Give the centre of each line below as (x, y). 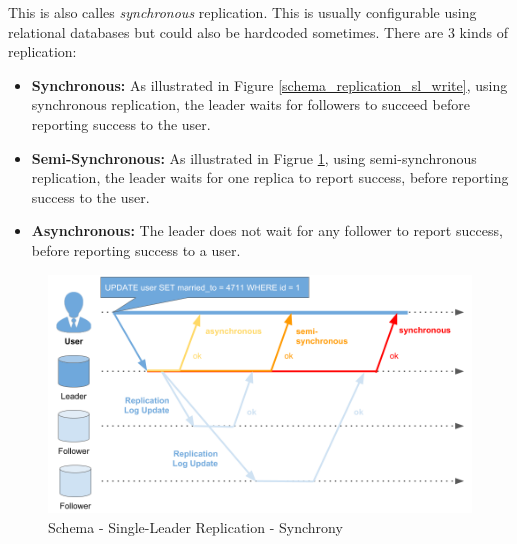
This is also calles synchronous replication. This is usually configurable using (242, 12)
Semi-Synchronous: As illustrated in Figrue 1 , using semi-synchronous (254, 157)
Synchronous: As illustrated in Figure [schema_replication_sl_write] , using (269, 84)
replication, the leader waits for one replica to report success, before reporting (270, 177)
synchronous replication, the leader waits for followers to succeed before (250, 104)
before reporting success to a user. (136, 249)
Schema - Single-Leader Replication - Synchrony (195, 526)
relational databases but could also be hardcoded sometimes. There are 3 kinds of (258, 31)
